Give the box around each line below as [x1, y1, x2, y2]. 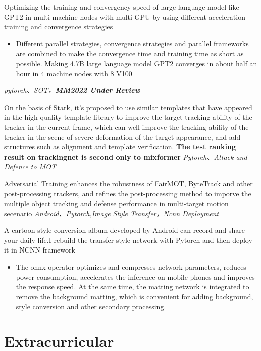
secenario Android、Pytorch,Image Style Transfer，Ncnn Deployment [4, 208, 219, 218]
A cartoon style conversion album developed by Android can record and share [4, 225, 245, 235]
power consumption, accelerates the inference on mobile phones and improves [16, 271, 255, 282]
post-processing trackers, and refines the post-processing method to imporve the [4, 188, 251, 198]
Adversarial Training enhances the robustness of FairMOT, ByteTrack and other [4, 178, 253, 188]
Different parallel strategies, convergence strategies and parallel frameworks [16, 38, 249, 48]
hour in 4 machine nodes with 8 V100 [16, 68, 132, 78]
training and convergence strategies [4, 21, 113, 32]
